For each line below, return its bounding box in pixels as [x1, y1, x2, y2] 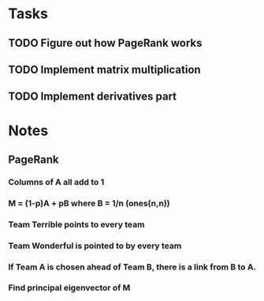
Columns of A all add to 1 [8, 176, 105, 187]
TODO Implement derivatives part [8, 90, 177, 103]
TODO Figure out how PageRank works [8, 36, 203, 50]
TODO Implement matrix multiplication [8, 62, 201, 76]
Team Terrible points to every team [8, 219, 145, 230]
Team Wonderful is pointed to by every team [8, 240, 182, 251]
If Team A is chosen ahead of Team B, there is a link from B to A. [8, 261, 257, 273]
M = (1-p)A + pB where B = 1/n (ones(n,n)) [8, 198, 171, 209]
